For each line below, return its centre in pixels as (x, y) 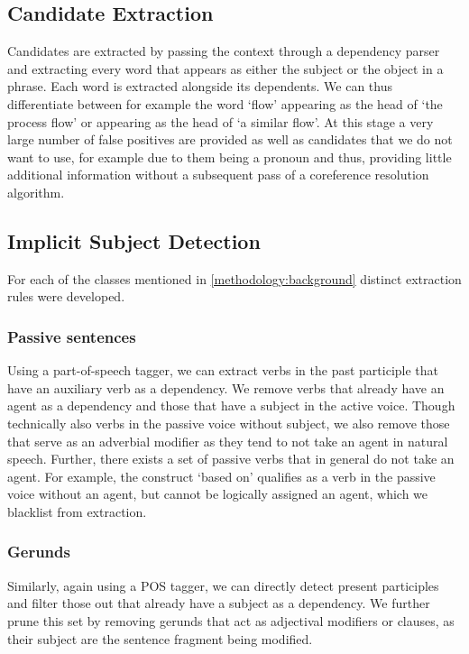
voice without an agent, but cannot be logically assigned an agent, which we (218, 494)
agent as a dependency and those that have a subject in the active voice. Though (231, 405)
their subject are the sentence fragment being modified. (160, 638)
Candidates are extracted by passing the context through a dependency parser (224, 51)
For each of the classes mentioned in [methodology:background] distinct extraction (234, 278)
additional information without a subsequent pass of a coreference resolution (218, 175)
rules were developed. (66, 296)
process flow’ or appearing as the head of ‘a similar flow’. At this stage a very (221, 121)
